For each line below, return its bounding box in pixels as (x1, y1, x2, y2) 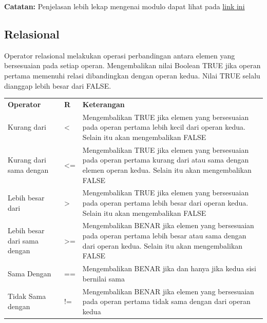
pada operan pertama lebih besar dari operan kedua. (82, 197, 249, 208)
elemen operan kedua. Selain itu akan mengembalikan (82, 164, 252, 175)
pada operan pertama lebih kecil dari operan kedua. (82, 122, 245, 132)
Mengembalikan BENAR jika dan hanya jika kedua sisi (82, 263, 256, 274)
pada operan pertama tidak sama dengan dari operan (82, 296, 251, 307)
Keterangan (82, 98, 125, 109)
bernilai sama (82, 273, 125, 284)
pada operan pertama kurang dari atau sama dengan (82, 154, 249, 165)
